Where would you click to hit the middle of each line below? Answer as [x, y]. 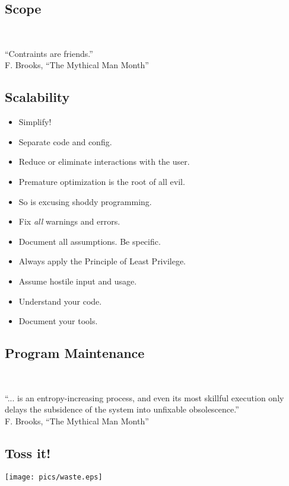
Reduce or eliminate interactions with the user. [104, 162]
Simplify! [35, 122]
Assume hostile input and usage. [78, 281]
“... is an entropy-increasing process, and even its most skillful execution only [144, 397]
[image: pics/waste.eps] [54, 477]
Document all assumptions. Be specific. [90, 241]
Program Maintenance [75, 353]
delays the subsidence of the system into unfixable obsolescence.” [122, 409]
